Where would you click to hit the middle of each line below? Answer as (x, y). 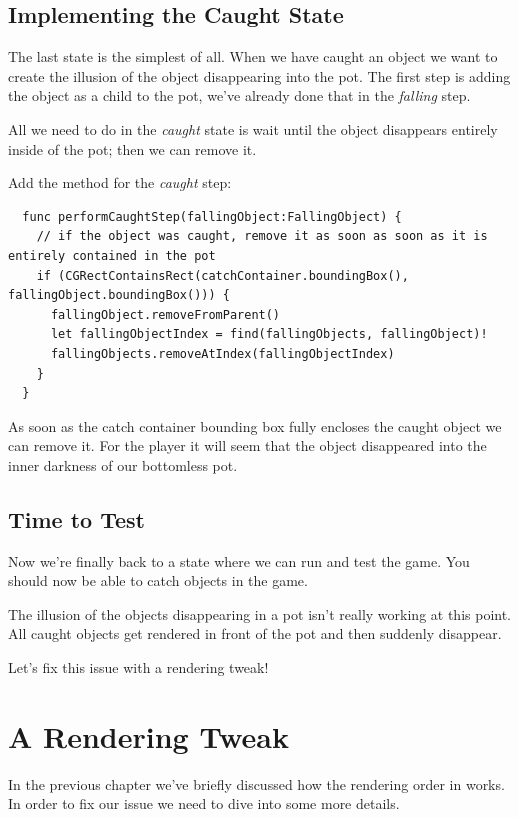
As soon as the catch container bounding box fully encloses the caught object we (255, 425)
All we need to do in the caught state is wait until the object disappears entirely (253, 128)
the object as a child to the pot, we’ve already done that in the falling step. (239, 95)
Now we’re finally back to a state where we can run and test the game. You (239, 560)
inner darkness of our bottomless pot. (123, 464)
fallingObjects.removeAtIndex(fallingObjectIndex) (222, 353)
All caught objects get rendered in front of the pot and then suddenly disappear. (255, 633)
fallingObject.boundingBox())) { (119, 295)
